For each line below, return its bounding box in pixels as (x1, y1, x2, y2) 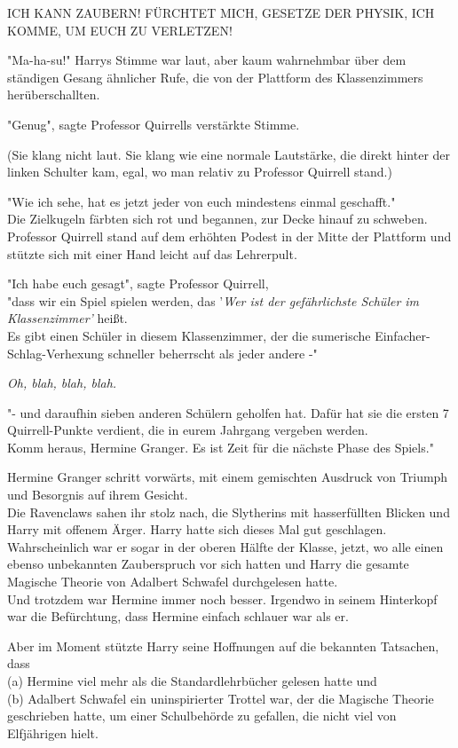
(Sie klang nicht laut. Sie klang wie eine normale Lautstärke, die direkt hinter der (7, 145, 451, 163)
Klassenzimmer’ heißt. (7, 309, 128, 327)
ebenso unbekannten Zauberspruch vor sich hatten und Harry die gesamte (7, 555, 409, 573)
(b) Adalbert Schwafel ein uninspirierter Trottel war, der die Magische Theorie (7, 689, 434, 707)
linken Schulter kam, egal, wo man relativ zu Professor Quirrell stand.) (7, 162, 392, 181)
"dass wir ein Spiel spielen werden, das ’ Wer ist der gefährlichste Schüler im (7, 291, 420, 310)
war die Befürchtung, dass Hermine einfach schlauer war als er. (7, 607, 349, 626)
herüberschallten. (7, 85, 100, 104)
